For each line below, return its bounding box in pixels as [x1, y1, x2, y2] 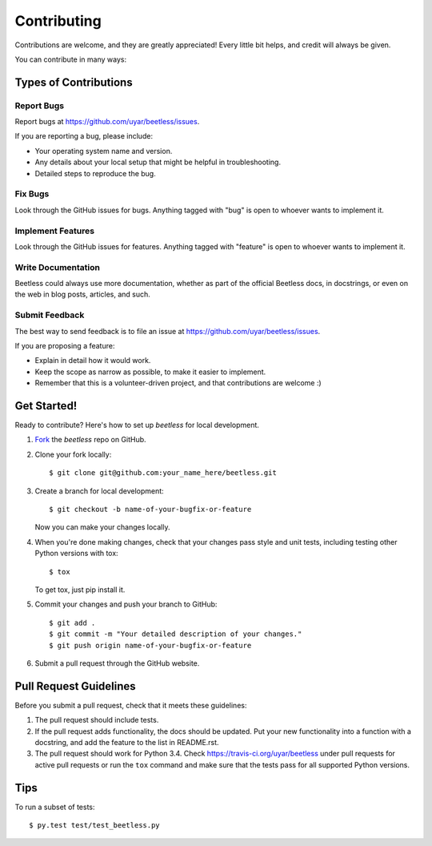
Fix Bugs [14, 188, 50, 199]
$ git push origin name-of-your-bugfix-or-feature [49, 641, 252, 650]
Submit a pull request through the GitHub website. [34, 658, 200, 668]
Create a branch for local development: [34, 485, 164, 496]
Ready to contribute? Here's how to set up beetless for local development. [14, 421, 260, 430]
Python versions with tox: [34, 549, 119, 558]
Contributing [14, 12, 102, 30]
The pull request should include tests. [34, 715, 159, 725]
